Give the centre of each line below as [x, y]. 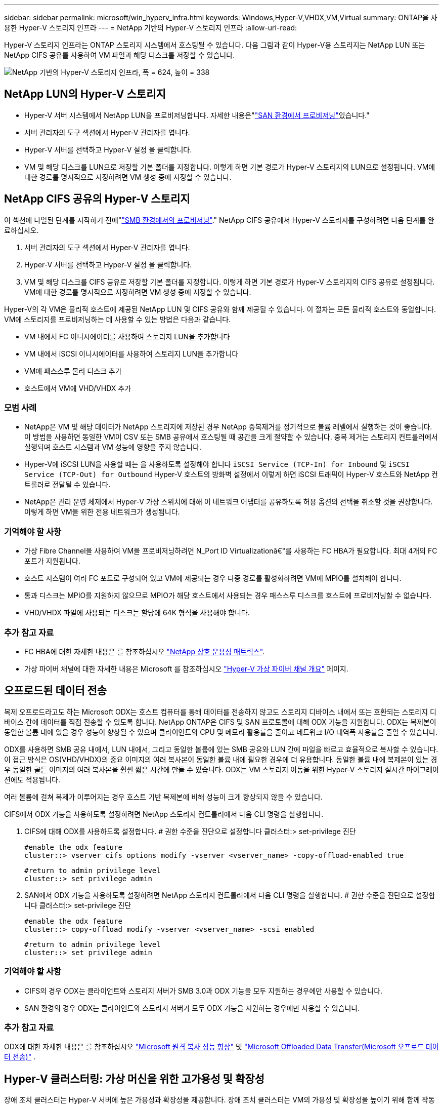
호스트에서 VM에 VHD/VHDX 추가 [78, 388]
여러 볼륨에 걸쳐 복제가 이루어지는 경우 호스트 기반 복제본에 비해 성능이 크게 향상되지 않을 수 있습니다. [163, 797]
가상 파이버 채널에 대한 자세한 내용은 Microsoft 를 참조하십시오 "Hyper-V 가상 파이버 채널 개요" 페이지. [186, 668]
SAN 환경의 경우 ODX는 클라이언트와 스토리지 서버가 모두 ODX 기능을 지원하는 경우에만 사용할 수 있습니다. [192, 1008]
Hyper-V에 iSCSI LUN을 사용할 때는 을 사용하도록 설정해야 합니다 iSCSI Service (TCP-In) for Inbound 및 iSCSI [217, 464]
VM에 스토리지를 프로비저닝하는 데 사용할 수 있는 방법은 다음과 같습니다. [118, 319]
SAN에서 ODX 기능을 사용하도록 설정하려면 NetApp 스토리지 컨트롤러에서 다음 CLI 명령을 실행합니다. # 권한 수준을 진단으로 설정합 [230, 895]
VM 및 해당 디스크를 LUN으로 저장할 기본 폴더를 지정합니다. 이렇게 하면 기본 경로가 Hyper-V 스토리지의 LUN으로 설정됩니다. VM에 [230, 167]
